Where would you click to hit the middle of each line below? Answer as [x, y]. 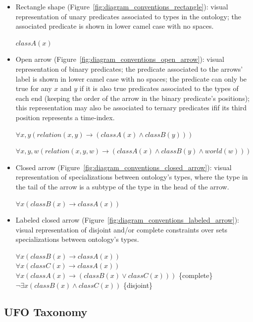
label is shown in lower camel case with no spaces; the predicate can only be [131, 78]
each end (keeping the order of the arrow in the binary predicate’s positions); [133, 98]
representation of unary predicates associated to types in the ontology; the [128, 16]
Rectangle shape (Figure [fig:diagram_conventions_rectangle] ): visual [122, 6]
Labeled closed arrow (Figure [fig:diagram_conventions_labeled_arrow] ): [127, 220]
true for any [34, 88]
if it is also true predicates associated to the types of [159, 88]
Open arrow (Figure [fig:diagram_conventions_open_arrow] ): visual [120, 59]
